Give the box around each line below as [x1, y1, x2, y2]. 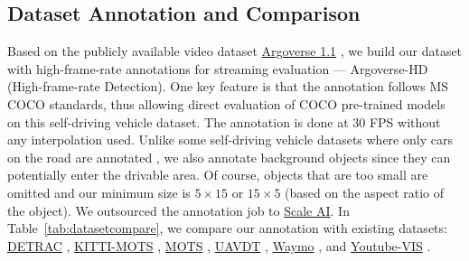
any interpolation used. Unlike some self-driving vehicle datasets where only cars [7, 130, 453, 149]
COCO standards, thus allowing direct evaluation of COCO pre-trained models [7, 94, 446, 113]
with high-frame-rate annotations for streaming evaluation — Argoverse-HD [7, 59, 428, 78]
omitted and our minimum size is [7, 182, 191, 201]
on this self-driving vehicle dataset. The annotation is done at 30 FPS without [7, 112, 441, 131]
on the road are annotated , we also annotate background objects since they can [7, 147, 451, 166]
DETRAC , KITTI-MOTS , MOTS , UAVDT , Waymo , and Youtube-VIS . [7, 236, 431, 255]
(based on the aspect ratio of [285, 182, 445, 201]
